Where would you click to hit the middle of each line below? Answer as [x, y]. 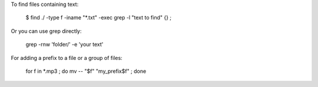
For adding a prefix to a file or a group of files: [67, 58]
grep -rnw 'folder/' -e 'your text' [64, 45]
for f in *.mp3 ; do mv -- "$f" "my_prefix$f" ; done [86, 71]
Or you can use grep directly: [46, 31]
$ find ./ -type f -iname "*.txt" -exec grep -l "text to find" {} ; [99, 18]
